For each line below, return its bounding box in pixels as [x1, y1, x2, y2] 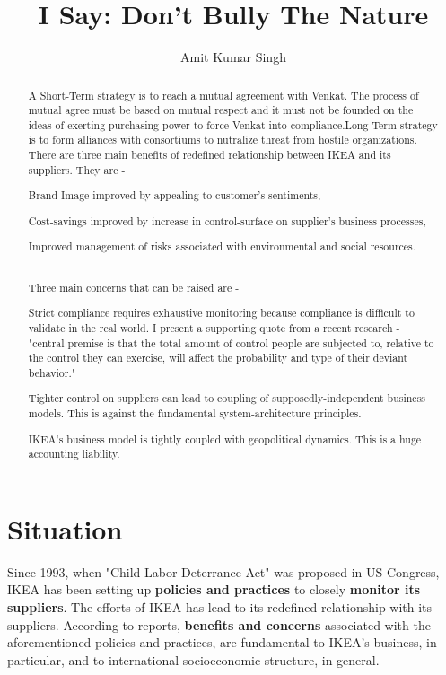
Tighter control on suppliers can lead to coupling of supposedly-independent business [28, 390, 425, 406]
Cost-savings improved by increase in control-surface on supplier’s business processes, [28, 213, 426, 228]
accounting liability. [28, 446, 120, 461]
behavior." [28, 364, 76, 380]
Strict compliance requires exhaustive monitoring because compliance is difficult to [28, 305, 415, 320]
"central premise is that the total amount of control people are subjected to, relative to [28, 335, 434, 350]
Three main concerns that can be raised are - [28, 279, 240, 294]
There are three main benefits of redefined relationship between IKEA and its [28, 147, 391, 162]
